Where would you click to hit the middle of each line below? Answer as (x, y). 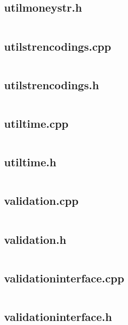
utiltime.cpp (36, 123)
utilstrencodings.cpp (58, 46)
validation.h (35, 239)
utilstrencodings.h (52, 84)
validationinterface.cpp (64, 278)
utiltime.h (30, 162)
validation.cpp (41, 201)
